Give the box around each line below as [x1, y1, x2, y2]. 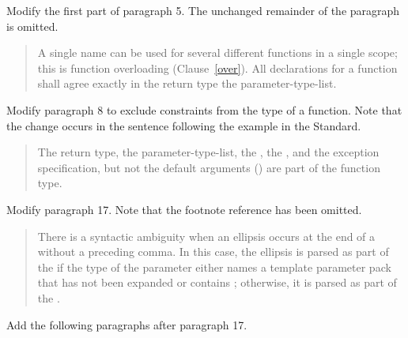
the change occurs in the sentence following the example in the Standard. [6, 117, 361, 133]
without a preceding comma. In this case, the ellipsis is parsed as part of [37, 243, 389, 260]
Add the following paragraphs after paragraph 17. [6, 316, 247, 332]
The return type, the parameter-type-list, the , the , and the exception [37, 144, 380, 160]
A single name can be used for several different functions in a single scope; [37, 44, 398, 61]
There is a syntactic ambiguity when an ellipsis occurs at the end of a [37, 227, 376, 244]
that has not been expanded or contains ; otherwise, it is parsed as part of [37, 274, 397, 291]
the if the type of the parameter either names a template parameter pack [37, 258, 391, 275]
